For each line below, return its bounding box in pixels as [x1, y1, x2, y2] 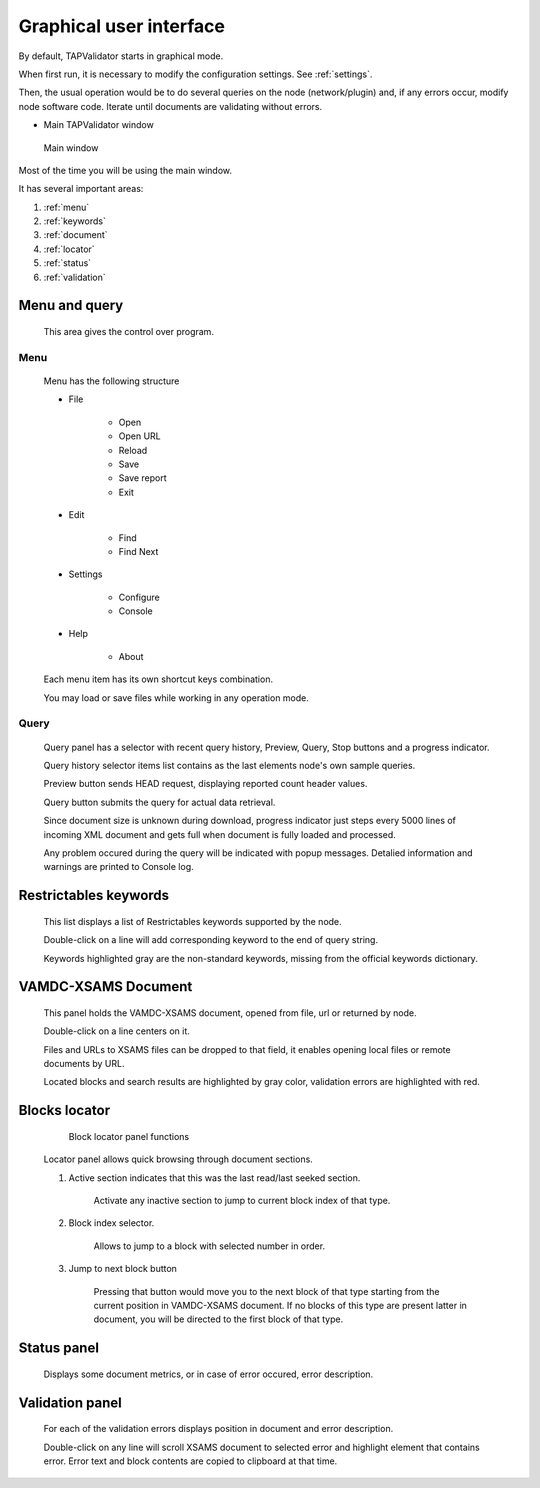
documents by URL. [43, 1058, 125, 1070]
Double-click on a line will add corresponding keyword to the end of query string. [43, 934, 379, 946]
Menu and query [18, 297, 124, 314]
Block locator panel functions [68, 1130, 190, 1142]
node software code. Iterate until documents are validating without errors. [18, 100, 323, 112]
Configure [118, 591, 160, 603]
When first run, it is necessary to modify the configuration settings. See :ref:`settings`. [18, 68, 373, 80]
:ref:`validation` [43, 271, 106, 283]
